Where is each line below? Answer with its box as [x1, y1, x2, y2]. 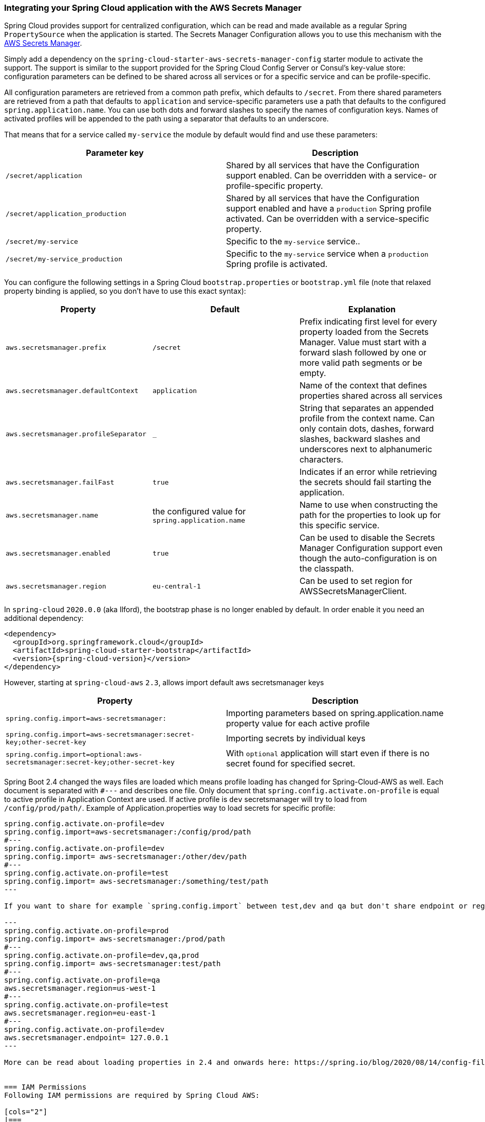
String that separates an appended [299, 403, 434, 414]
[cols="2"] [4, 1108, 48, 1116]
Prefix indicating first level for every [299, 316, 437, 327]
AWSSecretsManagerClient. [299, 586, 407, 597]
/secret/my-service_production [6, 255, 122, 263]
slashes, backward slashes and [299, 434, 420, 444]
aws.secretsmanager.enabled [6, 549, 110, 557]
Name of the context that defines [299, 380, 427, 391]
